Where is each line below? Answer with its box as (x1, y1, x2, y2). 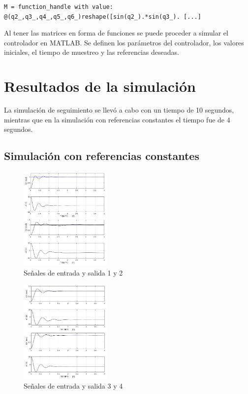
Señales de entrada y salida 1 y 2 (24, 267, 123, 277)
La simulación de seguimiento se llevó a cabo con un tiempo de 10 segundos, (4, 105, 234, 115)
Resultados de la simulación (4, 76, 196, 96)
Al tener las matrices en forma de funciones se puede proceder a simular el (4, 28, 228, 38)
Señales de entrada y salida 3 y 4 (24, 380, 123, 391)
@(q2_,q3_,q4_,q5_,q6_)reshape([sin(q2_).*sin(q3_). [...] (4, 13, 201, 20)
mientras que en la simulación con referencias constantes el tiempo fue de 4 (4, 114, 230, 124)
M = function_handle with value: (4, 3, 113, 10)
